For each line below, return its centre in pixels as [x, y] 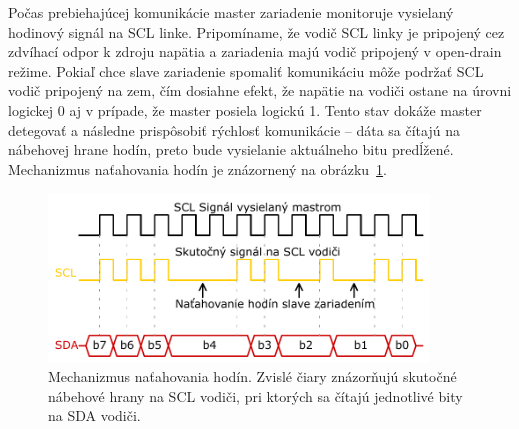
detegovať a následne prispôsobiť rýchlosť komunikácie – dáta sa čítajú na [234, 129]
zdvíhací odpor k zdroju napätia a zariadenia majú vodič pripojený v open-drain [255, 51]
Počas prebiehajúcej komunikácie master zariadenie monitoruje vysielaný [231, 12]
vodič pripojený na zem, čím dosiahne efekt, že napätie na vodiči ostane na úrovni [260, 90]
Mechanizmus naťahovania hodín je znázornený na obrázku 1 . [197, 168]
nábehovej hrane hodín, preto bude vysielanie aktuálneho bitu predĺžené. [231, 149]
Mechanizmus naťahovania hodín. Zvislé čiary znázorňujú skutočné [252, 376]
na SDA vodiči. [94, 415]
